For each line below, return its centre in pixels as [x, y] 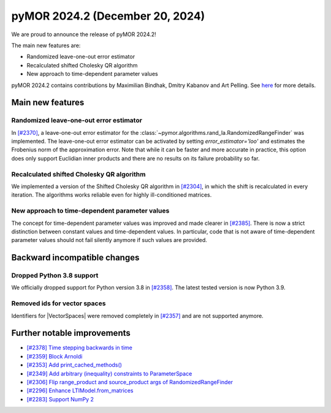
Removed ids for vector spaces [59, 303]
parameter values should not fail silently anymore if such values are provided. [109, 240]
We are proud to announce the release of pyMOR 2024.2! [84, 34]
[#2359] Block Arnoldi [55, 356]
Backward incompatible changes [75, 258]
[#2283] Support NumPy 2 [60, 399]
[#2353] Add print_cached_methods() [74, 365]
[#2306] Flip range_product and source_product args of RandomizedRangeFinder [130, 382]
